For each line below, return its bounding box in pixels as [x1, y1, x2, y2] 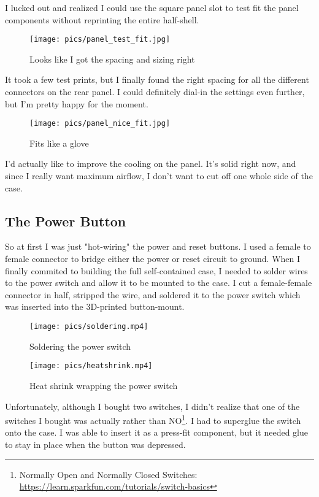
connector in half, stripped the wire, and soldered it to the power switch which [5, 288, 301, 301]
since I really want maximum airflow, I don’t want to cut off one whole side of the [5, 169, 313, 182]
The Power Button [5, 211, 126, 230]
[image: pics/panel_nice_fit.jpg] [29, 119, 171, 128]
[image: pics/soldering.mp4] [29, 322, 148, 331]
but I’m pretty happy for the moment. [5, 97, 148, 110]
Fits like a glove [29, 136, 89, 149]
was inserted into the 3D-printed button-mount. [5, 300, 185, 313]
